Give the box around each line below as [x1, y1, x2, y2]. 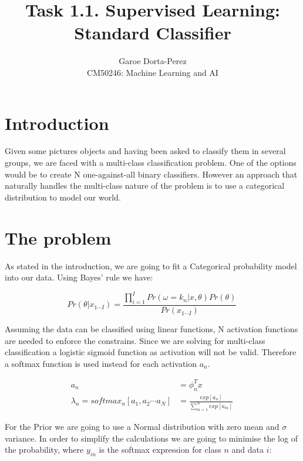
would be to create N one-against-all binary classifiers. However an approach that [5, 168, 298, 180]
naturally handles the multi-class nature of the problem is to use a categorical [5, 179, 285, 192]
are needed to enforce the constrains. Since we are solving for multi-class [5, 334, 265, 346]
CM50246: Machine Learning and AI [87, 66, 218, 78]
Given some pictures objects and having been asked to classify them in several [5, 145, 286, 157]
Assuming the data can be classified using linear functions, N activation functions [5, 323, 298, 335]
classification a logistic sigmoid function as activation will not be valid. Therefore [5, 346, 297, 358]
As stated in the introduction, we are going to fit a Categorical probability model [5, 259, 297, 272]
